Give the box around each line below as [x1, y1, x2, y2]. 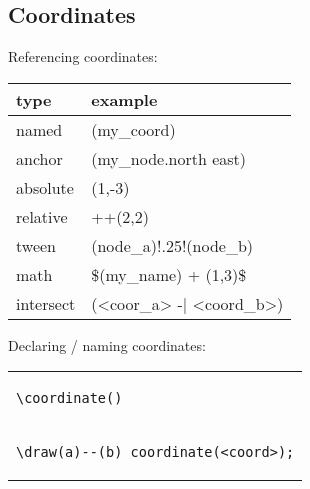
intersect [16, 291, 76, 315]
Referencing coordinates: [8, 46, 158, 67]
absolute [16, 175, 74, 199]
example [91, 87, 158, 111]
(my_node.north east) [91, 146, 247, 170]
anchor [16, 146, 63, 170]
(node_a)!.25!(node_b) [91, 233, 254, 257]
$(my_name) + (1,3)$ [91, 262, 247, 286]
